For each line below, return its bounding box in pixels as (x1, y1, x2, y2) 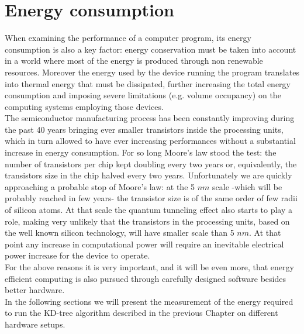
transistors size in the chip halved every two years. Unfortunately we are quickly (5, 169, 292, 181)
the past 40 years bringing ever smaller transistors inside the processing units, (5, 123, 284, 135)
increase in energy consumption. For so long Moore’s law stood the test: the (5, 146, 277, 159)
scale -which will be (212, 180, 282, 192)
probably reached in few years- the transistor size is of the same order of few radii (5, 192, 298, 204)
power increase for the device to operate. (5, 249, 150, 261)
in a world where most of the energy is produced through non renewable (5, 54, 263, 67)
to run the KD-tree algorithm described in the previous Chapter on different (5, 307, 278, 319)
